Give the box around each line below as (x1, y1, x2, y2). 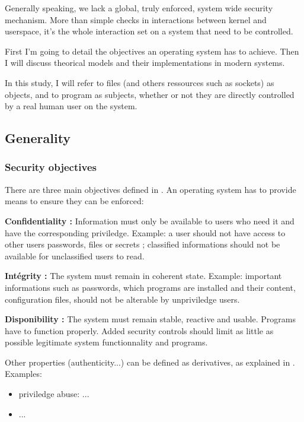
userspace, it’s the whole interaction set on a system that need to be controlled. (5, 25, 293, 37)
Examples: (5, 367, 42, 380)
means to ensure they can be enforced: (5, 195, 144, 207)
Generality (5, 129, 71, 147)
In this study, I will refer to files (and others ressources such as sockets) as (5, 76, 274, 88)
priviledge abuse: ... (18, 388, 89, 400)
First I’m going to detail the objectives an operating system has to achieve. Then (5, 45, 299, 57)
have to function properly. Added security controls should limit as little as (5, 324, 274, 337)
